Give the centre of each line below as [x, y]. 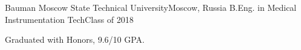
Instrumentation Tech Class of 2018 [69, 19]
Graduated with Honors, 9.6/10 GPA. [75, 39]
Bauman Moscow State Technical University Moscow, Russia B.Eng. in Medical [151, 7]
